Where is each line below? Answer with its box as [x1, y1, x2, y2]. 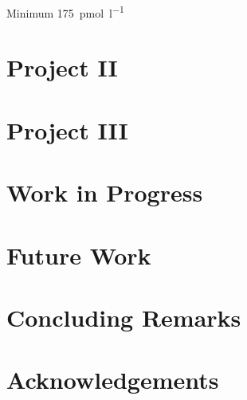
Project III [6, 113, 128, 146]
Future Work [6, 238, 151, 271]
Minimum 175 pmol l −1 [6, 2, 124, 21]
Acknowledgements [6, 363, 219, 396]
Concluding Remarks [6, 300, 241, 333]
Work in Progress [6, 176, 203, 209]
